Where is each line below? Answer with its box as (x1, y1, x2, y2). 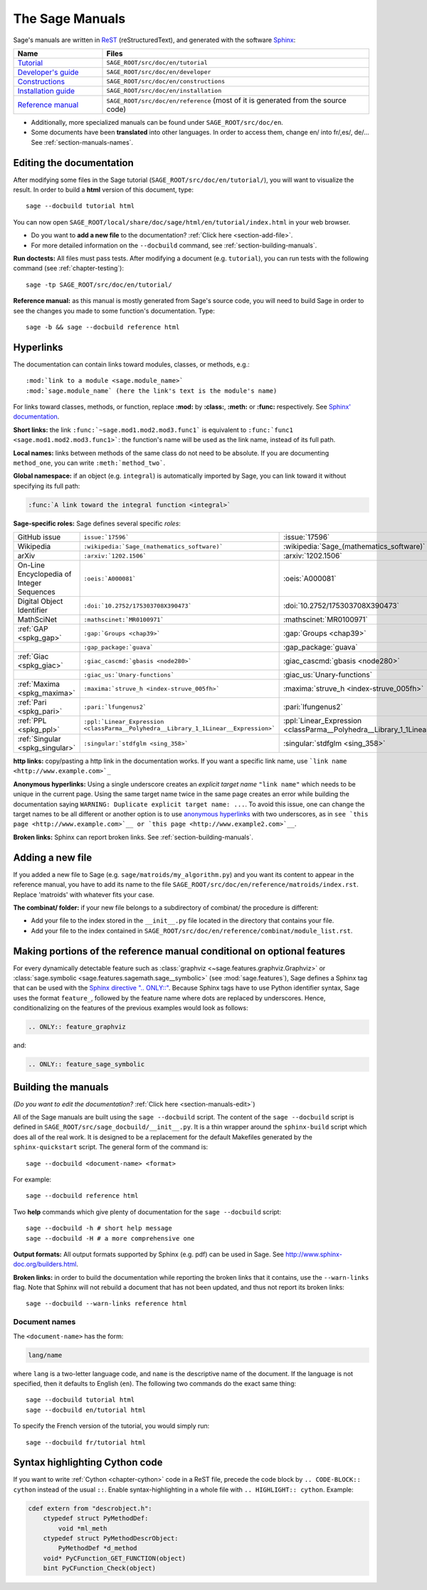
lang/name (28, 1351, 63, 1359)
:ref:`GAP (17, 624, 48, 634)
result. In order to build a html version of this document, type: (13, 185, 194, 194)
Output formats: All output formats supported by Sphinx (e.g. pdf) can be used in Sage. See (13, 1250, 284, 1258)
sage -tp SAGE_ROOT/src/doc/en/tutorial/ (26, 280, 172, 289)
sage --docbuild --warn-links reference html (26, 1300, 188, 1308)
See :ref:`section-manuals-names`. (31, 138, 134, 146)
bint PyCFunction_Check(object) (43, 1564, 157, 1572)
